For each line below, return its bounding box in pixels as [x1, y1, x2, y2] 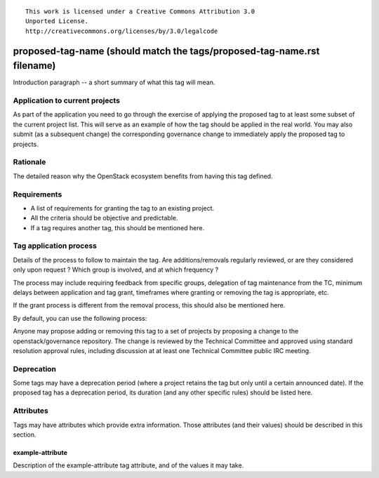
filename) [13, 60, 56, 72]
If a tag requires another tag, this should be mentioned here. [30, 223, 205, 232]
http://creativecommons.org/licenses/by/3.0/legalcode [25, 27, 218, 35]
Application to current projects [13, 95, 121, 105]
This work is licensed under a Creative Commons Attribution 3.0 [25, 8, 255, 15]
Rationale [13, 157, 46, 167]
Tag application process [13, 241, 98, 251]
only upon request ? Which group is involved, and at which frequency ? [13, 265, 219, 274]
